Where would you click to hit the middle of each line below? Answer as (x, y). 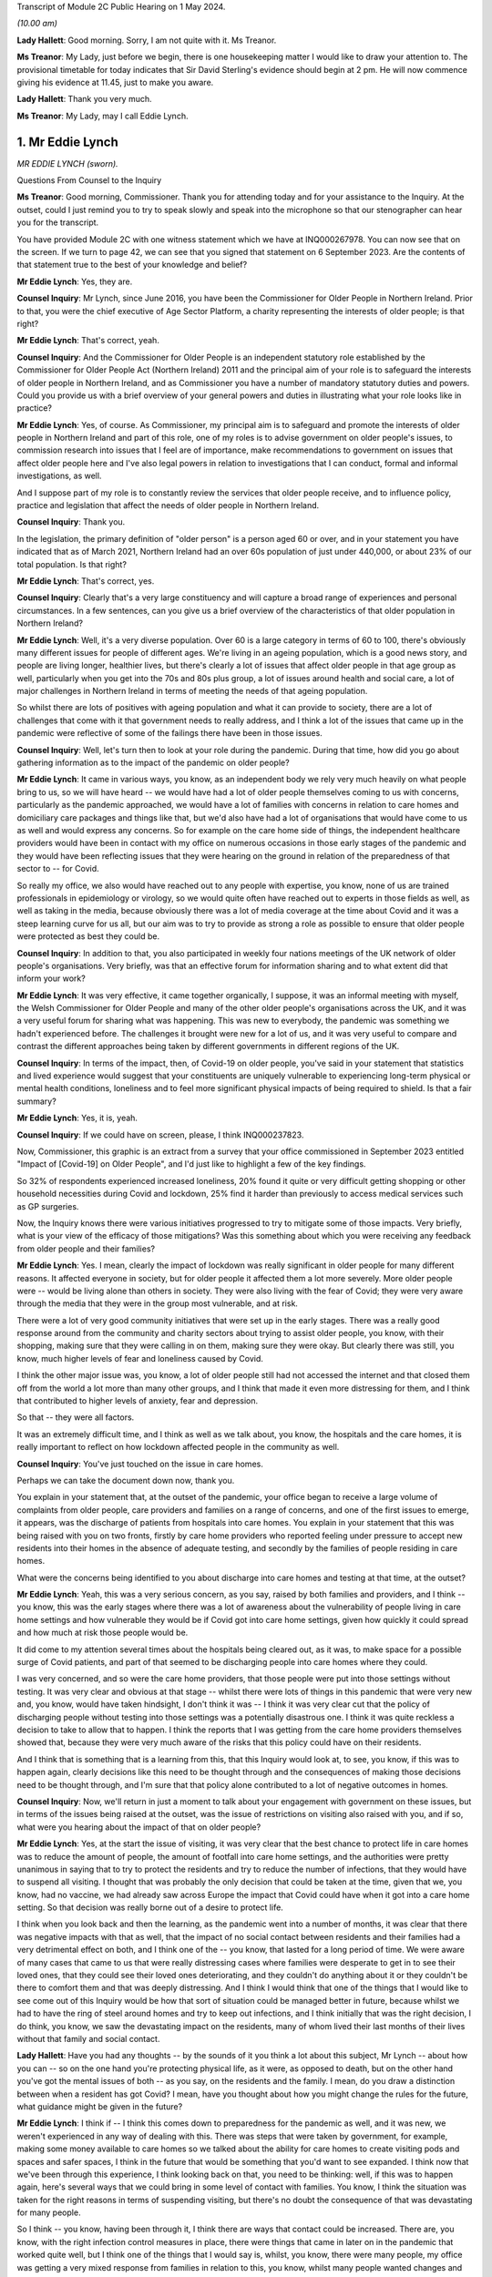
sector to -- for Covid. (58, 869)
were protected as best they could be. (88, 936)
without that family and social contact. (88, 2038)
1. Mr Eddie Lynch (67, 142)
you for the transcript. (58, 222)
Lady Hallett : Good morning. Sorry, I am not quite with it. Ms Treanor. (147, 40)
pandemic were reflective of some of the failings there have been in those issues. (169, 733)
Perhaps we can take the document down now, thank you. (126, 1480)
